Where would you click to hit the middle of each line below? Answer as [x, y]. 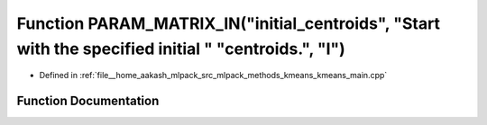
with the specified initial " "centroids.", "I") [181, 49]
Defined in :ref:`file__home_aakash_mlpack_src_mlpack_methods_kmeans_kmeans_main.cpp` [213, 76]
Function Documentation [88, 101]
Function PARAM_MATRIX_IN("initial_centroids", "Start [229, 23]
